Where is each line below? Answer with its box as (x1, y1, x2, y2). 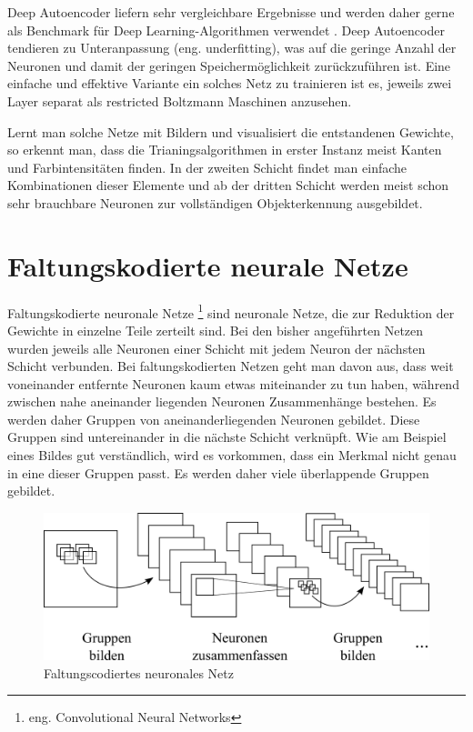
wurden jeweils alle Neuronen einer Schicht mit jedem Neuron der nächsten (7, 338, 426, 357)
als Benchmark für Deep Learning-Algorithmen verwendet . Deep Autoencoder (7, 20, 445, 39)
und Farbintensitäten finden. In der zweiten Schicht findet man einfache (7, 157, 408, 176)
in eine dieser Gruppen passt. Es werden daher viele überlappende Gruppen (7, 463, 429, 482)
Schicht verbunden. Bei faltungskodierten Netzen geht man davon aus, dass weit (7, 356, 454, 376)
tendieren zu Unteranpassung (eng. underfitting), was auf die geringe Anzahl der (7, 38, 457, 57)
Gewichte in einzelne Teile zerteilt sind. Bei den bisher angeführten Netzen (7, 320, 424, 339)
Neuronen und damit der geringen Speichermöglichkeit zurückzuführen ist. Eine (7, 55, 451, 75)
